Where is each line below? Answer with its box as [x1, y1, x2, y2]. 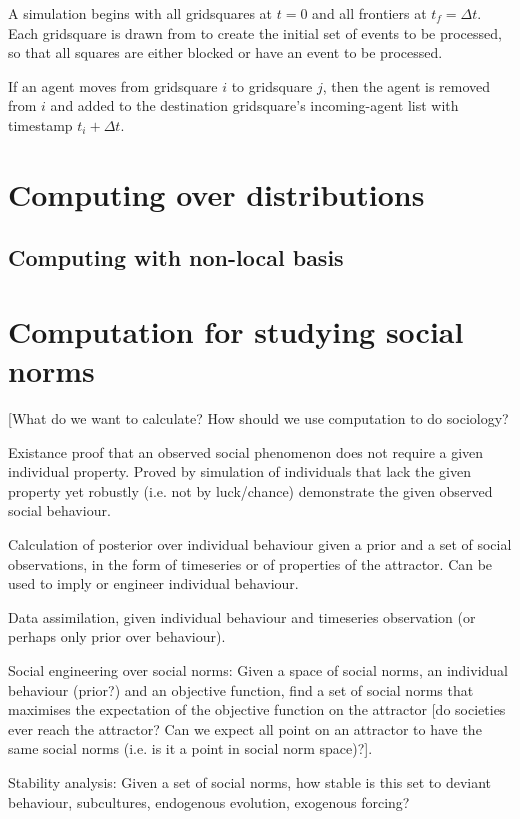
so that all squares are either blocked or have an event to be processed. [8, 42, 443, 63]
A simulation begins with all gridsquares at [8, 3, 273, 23]
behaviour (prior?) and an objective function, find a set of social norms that [8, 679, 474, 700]
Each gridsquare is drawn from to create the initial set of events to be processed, [8, 22, 502, 43]
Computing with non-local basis [8, 242, 344, 273]
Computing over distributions [8, 173, 425, 214]
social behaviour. [8, 500, 111, 521]
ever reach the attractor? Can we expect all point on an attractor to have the [8, 718, 482, 739]
